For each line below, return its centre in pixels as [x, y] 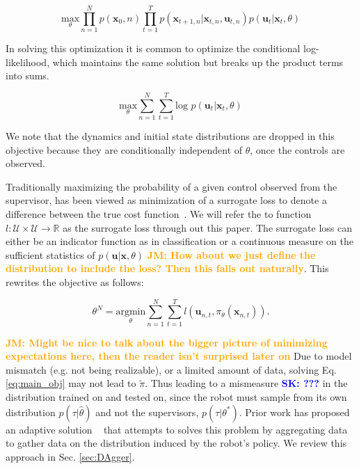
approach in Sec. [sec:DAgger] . [70, 456]
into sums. [27, 75]
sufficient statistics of [50, 254]
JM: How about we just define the [231, 254]
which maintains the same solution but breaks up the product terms [198, 62]
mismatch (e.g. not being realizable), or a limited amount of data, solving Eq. [171, 369]
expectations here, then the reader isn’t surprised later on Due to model [179, 356]
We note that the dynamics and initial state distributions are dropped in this [170, 136]
